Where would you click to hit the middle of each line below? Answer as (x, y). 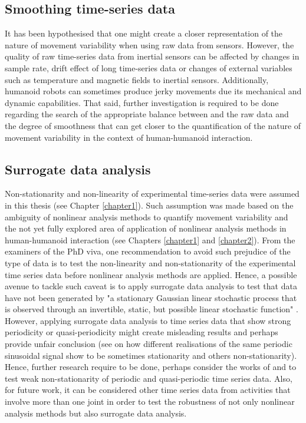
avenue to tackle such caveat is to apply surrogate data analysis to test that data (151, 286)
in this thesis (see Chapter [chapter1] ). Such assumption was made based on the (149, 205)
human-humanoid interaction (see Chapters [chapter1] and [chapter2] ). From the (150, 239)
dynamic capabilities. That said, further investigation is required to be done (142, 102)
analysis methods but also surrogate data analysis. (96, 413)
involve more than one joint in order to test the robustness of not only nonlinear (150, 401)
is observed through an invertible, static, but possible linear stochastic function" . (152, 309)
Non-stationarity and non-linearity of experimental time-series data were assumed (152, 194)
